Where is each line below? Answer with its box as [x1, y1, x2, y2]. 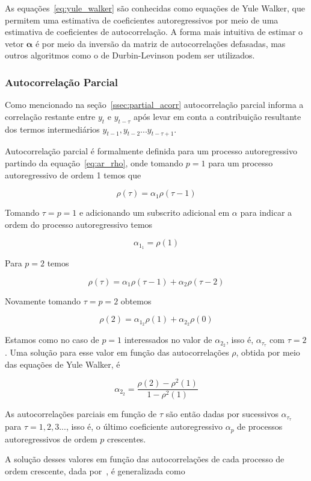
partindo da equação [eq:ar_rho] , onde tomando [5, 156, 183, 169]
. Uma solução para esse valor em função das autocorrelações [5, 346, 229, 359]
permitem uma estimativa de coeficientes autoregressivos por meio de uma [5, 13, 279, 26]
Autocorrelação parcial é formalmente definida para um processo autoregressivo [5, 145, 297, 157]
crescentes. [106, 432, 146, 445]
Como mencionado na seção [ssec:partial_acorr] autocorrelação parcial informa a [5, 98, 304, 111]
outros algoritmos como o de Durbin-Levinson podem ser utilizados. [5, 49, 255, 61]
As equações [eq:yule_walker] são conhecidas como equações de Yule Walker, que [5, 2, 305, 14]
